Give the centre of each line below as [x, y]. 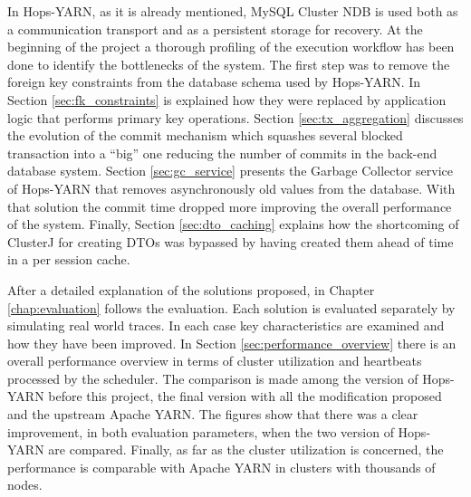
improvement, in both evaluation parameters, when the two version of [201, 431]
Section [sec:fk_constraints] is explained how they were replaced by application [227, 99]
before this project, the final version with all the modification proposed [245, 396]
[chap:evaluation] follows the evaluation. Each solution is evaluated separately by [231, 307]
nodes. [25, 485]
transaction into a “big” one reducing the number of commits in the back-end [222, 153]
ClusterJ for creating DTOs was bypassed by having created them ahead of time [231, 241]
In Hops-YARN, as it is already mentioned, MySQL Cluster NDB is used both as [233, 11]
